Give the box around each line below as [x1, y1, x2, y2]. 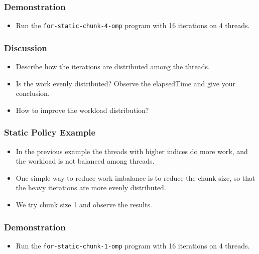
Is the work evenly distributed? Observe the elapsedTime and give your [16, 78, 235, 88]
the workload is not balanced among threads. [16, 156, 155, 166]
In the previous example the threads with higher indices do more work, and [16, 146, 248, 156]
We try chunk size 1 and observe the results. [16, 199, 152, 210]
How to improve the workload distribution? [16, 104, 149, 115]
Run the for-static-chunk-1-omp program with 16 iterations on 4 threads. [16, 240, 250, 250]
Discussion [4, 41, 47, 54]
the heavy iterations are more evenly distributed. [16, 182, 166, 193]
